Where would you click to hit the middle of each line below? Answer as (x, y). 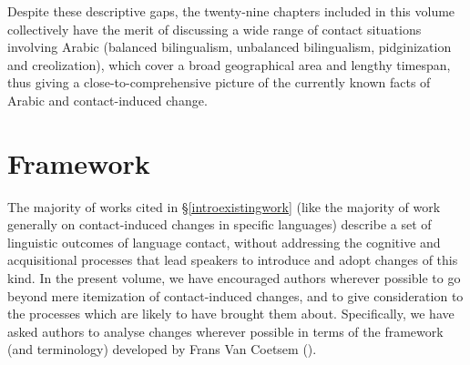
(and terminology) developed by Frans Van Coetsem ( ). (162, 349)
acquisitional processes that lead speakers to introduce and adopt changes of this (233, 260)
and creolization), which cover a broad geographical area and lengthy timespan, (229, 64)
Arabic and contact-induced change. (107, 100)
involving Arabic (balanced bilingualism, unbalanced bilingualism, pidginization (230, 47)
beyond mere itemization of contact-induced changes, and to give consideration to (235, 295)
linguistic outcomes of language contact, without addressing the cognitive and (224, 242)
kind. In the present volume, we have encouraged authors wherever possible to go (234, 278)
